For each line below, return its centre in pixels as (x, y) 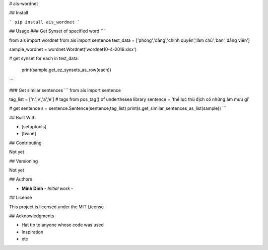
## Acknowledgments (32, 216)
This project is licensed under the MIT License (57, 207)
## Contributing (25, 143)
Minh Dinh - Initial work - (47, 188)
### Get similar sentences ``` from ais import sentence (65, 90)
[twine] (29, 134)
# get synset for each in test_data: (44, 58)
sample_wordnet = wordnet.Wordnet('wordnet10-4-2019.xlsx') (73, 49)
